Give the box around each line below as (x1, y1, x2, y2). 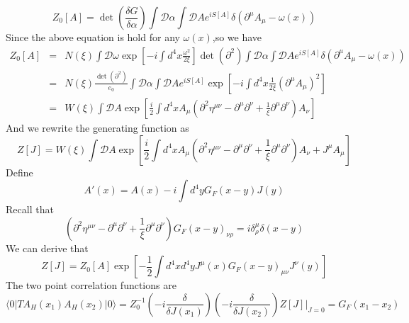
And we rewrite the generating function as (6, 120, 189, 135)
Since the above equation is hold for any (6, 30, 180, 44)
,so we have (212, 30, 262, 44)
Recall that (6, 202, 54, 217)
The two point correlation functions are (6, 278, 177, 293)
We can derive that (6, 240, 89, 255)
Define (6, 164, 33, 179)
